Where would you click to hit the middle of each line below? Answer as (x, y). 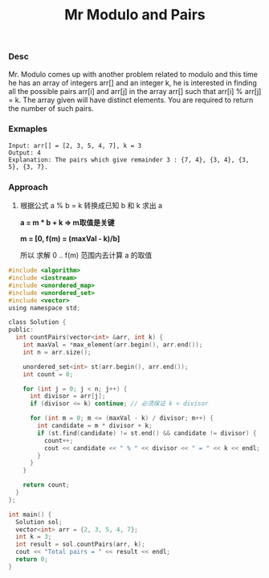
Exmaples (28, 129)
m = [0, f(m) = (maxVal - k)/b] (70, 239)
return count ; (46, 485)
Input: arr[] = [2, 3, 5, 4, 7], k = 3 (75, 146)
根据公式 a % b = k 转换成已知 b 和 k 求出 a (91, 206)
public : (21, 330)
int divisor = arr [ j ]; (67, 396)
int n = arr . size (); (57, 352)
